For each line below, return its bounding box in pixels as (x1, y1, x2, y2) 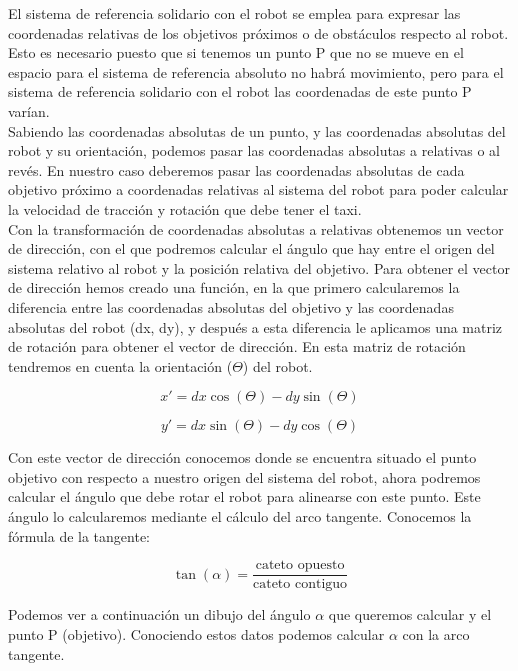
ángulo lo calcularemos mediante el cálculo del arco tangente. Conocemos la (8, 506, 472, 527)
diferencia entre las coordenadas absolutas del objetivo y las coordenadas (8, 296, 454, 317)
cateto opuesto (255, 558, 345, 573)
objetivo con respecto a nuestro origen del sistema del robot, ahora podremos (8, 466, 481, 487)
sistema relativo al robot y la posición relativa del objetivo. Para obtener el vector (8, 257, 510, 278)
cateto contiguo (252, 577, 348, 592)
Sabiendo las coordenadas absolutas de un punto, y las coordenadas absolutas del (8, 120, 506, 141)
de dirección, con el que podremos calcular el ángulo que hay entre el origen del (8, 238, 495, 259)
